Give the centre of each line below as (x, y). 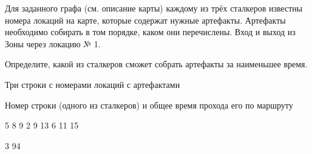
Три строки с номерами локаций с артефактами (93, 84)
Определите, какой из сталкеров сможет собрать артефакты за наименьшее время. (156, 64)
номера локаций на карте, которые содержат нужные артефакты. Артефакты (145, 20)
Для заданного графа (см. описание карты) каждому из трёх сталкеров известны (154, 8)
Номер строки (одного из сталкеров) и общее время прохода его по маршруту (149, 105)
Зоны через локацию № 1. (53, 43)
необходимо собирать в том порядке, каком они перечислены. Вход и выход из (150, 32)
